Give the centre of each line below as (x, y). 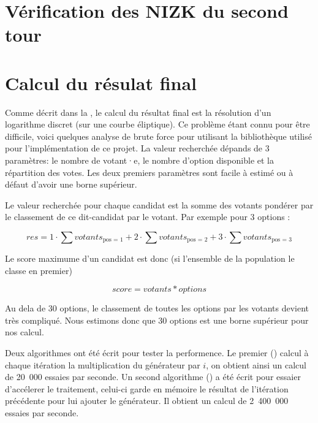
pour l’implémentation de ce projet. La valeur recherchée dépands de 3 (137, 148)
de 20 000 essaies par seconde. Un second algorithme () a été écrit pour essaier (153, 377)
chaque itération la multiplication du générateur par (103, 364)
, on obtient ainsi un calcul (256, 364)
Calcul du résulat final (101, 82)
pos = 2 (197, 240)
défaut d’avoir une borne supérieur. (71, 184)
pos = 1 (113, 240)
